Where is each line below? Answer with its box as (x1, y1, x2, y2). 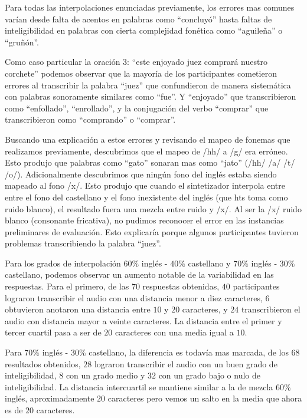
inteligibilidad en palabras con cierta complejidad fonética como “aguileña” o (5, 24, 283, 37)
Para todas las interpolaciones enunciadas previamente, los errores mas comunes (5, 1, 295, 13)
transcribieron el (241, 303, 301, 315)
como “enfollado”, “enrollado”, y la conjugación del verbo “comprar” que (5, 101, 269, 114)
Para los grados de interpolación (5, 256, 121, 269)
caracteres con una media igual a (115, 326, 234, 338)
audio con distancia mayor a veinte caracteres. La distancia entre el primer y (5, 314, 282, 327)
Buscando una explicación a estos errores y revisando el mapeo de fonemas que (5, 133, 290, 145)
